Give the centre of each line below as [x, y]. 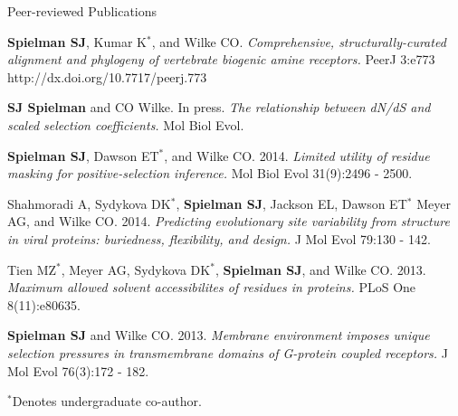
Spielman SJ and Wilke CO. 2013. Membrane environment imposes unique [219, 335]
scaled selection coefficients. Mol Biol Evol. [126, 124]
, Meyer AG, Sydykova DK [136, 269]
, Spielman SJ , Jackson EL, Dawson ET [291, 203]
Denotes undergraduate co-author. [107, 401]
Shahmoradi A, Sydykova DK [89, 203]
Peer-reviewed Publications [82, 11]
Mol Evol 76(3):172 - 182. [78, 370]
